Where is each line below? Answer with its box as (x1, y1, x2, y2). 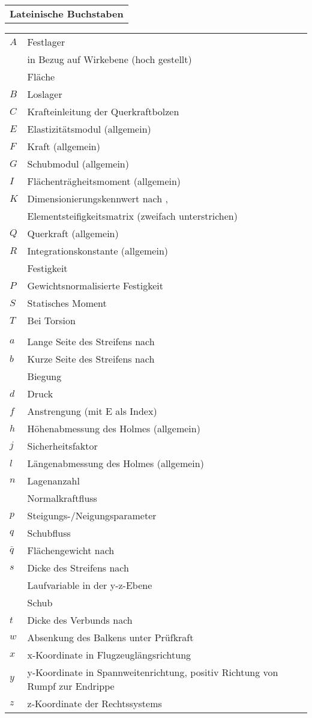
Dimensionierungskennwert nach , (27, 192, 168, 205)
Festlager (27, 35, 65, 49)
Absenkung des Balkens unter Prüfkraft (27, 630, 194, 644)
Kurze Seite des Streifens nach (27, 352, 155, 366)
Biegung (27, 369, 62, 383)
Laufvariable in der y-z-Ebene (27, 578, 152, 592)
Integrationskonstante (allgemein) (27, 244, 169, 258)
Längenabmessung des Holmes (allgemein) (27, 456, 204, 470)
